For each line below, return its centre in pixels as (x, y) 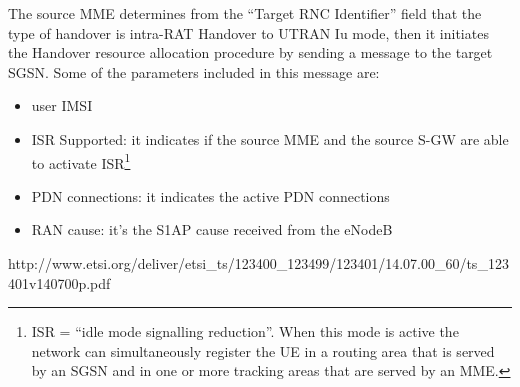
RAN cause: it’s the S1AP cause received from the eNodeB (212, 229)
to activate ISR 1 (81, 161)
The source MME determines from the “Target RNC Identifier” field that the (245, 13)
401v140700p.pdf (59, 282)
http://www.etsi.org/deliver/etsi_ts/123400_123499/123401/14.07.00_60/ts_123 (258, 263)
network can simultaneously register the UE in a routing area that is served (263, 350)
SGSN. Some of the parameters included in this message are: (194, 71)
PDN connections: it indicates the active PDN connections (210, 195)
